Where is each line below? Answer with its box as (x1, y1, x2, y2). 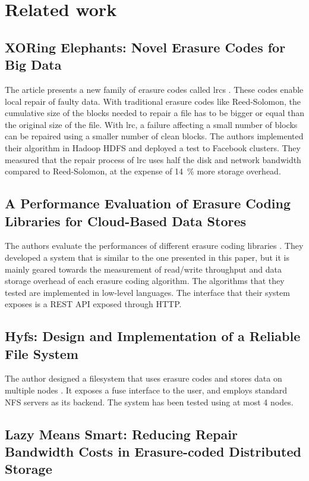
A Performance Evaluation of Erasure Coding (5, 194, 291, 213)
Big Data (5, 55, 62, 74)
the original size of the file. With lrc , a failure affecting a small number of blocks (5, 118, 298, 130)
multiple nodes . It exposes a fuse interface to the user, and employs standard (5, 384, 288, 396)
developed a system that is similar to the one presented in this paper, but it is (5, 251, 289, 263)
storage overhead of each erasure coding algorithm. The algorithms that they (5, 274, 285, 287)
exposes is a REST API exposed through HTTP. (5, 298, 182, 310)
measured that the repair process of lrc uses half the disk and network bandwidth (5, 153, 301, 165)
